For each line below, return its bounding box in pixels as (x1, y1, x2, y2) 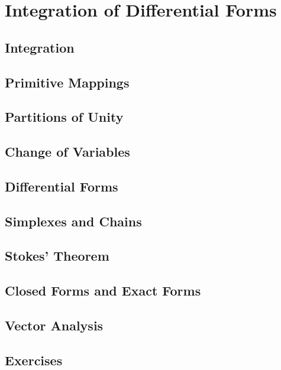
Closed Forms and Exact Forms (5, 281, 201, 300)
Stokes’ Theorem (5, 246, 109, 265)
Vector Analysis (5, 316, 104, 335)
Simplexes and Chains (5, 212, 142, 230)
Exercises (5, 350, 63, 369)
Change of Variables (5, 142, 130, 161)
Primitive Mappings (5, 73, 130, 91)
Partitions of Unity (5, 108, 124, 126)
